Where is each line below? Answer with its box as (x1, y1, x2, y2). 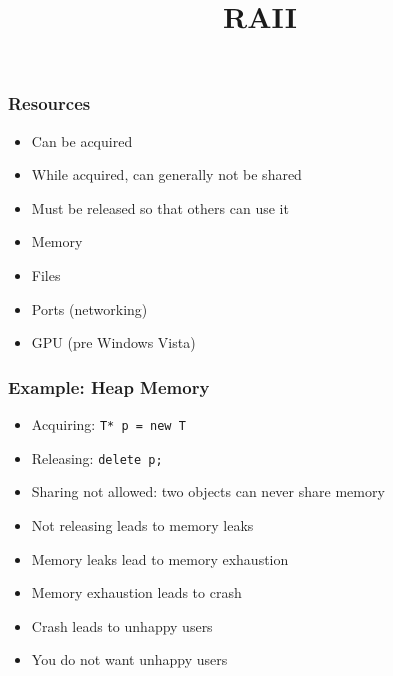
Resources (8, 91, 91, 116)
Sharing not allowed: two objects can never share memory (31, 481, 385, 502)
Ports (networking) (31, 298, 148, 319)
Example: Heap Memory (8, 374, 210, 399)
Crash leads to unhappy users (31, 615, 213, 636)
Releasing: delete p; (31, 447, 163, 468)
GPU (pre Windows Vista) (31, 332, 196, 353)
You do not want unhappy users (31, 649, 228, 670)
